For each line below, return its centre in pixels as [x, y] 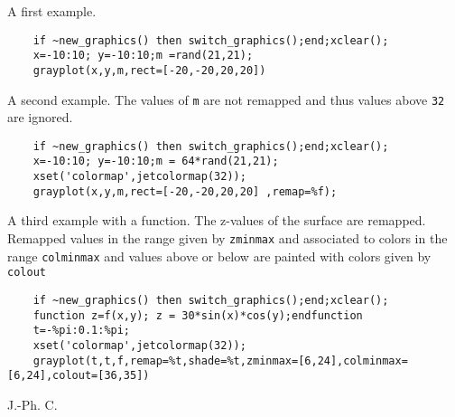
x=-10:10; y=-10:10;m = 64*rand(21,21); [156, 161]
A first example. [52, 11]
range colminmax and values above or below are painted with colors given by [219, 256]
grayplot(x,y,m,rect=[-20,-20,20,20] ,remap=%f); [185, 191]
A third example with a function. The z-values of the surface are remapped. [217, 220]
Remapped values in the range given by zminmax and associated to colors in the [227, 238]
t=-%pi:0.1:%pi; [82, 331]
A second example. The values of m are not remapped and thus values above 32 [226, 99]
